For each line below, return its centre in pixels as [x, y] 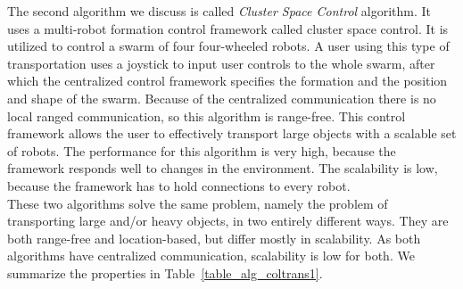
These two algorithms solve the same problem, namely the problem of [198, 203]
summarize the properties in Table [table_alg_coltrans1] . [165, 272]
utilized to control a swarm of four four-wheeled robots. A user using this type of [228, 46]
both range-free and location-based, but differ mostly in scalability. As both [214, 238]
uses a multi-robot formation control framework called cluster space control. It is [228, 28]
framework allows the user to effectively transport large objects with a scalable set [232, 133]
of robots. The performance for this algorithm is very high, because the [202, 150]
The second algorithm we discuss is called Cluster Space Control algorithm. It [219, 11]
